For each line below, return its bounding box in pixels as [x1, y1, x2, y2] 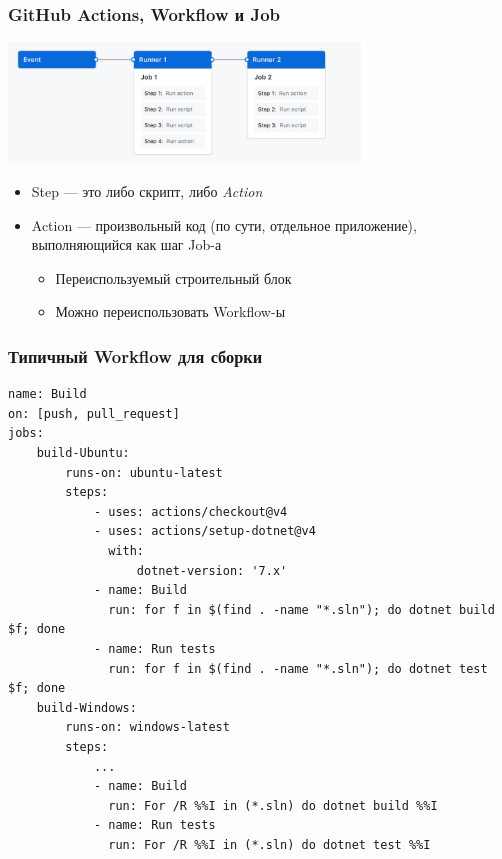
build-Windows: [36, 700, 137, 715]
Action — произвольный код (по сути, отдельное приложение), [31, 214, 417, 235]
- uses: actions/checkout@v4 [93, 504, 288, 519]
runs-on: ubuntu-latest [65, 465, 223, 480]
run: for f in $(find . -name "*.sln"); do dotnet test [108, 661, 488, 676]
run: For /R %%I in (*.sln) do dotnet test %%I [108, 837, 431, 852]
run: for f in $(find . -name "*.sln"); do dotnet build [108, 602, 495, 617]
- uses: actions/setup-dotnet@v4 [93, 524, 316, 539]
